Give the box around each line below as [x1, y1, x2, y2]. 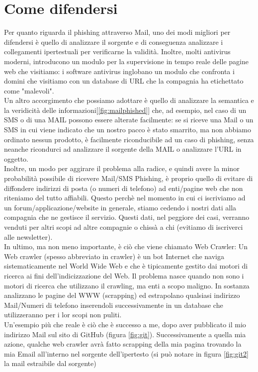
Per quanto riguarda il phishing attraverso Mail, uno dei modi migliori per [4, 27, 231, 37]
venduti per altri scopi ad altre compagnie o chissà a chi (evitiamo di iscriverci [4, 222, 243, 232]
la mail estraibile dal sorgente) [4, 358, 96, 369]
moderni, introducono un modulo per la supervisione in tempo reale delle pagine [4, 56, 249, 66]
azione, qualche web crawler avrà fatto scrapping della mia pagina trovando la [4, 339, 242, 349]
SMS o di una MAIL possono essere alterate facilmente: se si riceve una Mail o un [4, 114, 254, 125]
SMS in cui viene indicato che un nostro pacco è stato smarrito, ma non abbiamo [4, 124, 251, 135]
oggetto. [4, 153, 28, 164]
